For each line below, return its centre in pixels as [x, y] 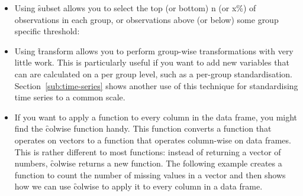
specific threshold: [47, 31]
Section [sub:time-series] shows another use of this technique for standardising [156, 85]
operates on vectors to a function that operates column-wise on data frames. [153, 140]
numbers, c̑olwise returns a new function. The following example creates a [148, 163]
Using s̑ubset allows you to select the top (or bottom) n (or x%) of [135, 8]
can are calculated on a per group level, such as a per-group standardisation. [153, 73]
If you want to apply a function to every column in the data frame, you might [156, 117]
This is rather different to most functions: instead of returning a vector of [148, 151]
